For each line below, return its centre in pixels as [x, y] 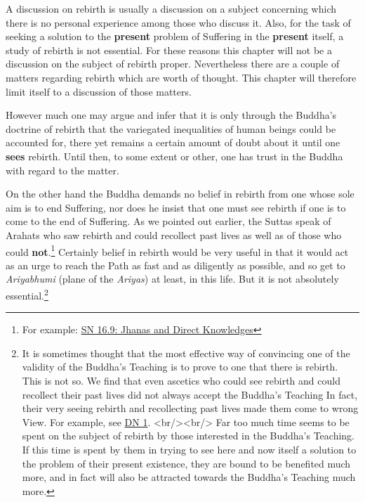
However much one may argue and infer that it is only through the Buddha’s [171, 115]
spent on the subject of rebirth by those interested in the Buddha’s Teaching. [188, 436]
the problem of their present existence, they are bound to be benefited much [186, 463]
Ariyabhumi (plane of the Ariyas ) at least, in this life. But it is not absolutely [172, 279]
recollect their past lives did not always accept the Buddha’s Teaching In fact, [190, 394]
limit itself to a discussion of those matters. [99, 91]
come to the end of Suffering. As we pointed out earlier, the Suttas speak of [168, 221]
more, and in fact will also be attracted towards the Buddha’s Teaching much [189, 477]
